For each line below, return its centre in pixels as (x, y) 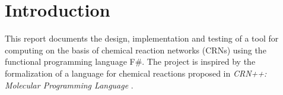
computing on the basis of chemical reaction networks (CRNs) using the (136, 50)
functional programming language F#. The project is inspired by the (130, 61)
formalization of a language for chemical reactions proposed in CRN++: (136, 73)
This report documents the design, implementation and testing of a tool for (142, 38)
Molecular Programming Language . (69, 85)
